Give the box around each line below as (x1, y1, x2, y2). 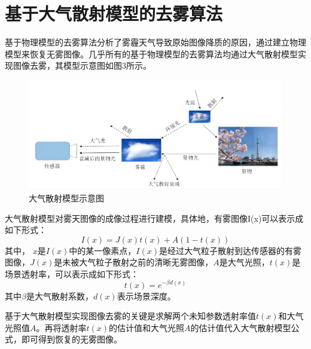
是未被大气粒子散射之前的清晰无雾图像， (54, 256, 214, 268)
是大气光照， (219, 256, 270, 268)
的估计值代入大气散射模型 (190, 321, 291, 333)
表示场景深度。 (117, 289, 176, 302)
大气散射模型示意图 (29, 191, 104, 204)
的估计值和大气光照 (109, 321, 185, 333)
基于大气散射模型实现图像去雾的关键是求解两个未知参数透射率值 (5, 310, 256, 322)
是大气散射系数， (26, 289, 93, 302)
